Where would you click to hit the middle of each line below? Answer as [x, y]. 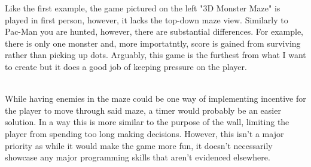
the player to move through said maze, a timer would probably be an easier [143, 110]
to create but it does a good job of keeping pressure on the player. [126, 66]
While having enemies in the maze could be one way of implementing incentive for [155, 98]
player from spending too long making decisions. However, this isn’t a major [144, 133]
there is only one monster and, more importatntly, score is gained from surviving [153, 43]
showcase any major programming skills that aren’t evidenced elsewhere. [138, 157]
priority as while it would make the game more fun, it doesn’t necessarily [139, 145]
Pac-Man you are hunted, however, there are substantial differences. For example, [154, 31]
